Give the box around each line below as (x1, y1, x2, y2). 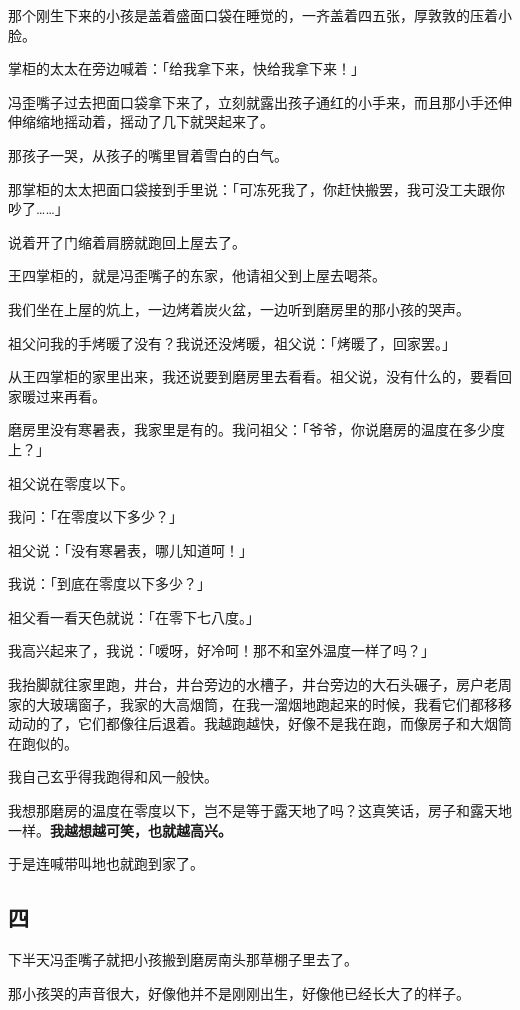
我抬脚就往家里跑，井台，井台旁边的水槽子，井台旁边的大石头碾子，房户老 (8, 674, 498, 695)
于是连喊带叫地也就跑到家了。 (8, 853, 204, 874)
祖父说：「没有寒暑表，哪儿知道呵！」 (8, 539, 253, 560)
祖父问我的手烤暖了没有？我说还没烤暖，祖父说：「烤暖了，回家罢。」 (8, 332, 456, 353)
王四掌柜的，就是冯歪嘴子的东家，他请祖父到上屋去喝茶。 (8, 265, 386, 286)
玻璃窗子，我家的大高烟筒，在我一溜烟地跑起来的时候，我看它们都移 (49, 693, 498, 714)
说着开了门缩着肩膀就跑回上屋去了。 (8, 231, 246, 252)
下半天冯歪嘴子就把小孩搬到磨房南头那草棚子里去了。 (8, 949, 358, 970)
